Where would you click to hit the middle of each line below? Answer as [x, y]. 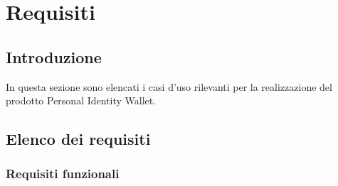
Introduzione [54, 56]
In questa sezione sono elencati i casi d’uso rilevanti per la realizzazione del [169, 86]
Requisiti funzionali [63, 174]
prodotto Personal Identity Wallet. [81, 100]
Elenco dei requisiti [78, 139]
